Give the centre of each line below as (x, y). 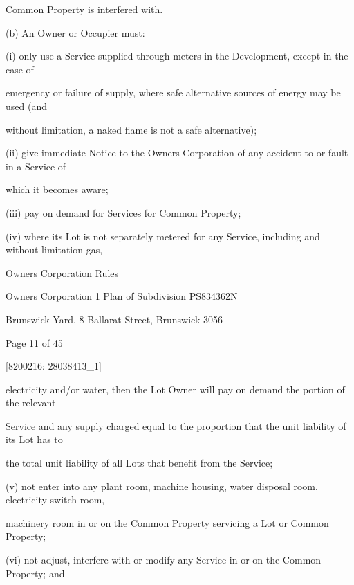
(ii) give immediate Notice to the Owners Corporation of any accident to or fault (177, 153)
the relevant (31, 403)
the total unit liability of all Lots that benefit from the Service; (139, 463)
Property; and (35, 573)
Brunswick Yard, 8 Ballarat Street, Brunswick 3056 (114, 319)
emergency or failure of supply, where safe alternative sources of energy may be (173, 92)
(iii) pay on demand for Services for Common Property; (123, 212)
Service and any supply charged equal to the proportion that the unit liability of (176, 425)
